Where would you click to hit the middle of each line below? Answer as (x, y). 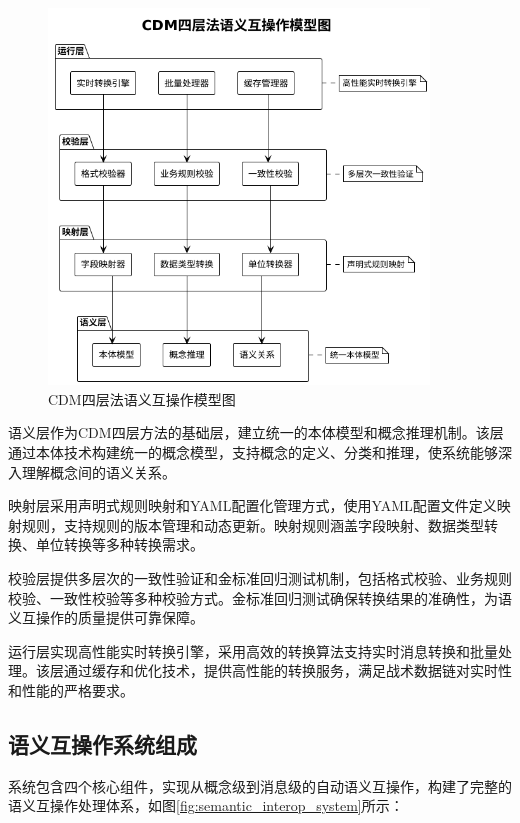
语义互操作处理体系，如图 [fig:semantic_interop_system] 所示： (206, 805)
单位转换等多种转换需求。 (119, 544)
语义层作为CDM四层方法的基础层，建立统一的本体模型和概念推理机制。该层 (256, 432)
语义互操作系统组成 (102, 743)
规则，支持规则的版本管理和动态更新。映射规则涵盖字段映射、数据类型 (252, 524)
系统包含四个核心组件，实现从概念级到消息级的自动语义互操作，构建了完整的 (260, 785)
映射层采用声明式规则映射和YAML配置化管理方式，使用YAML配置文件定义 (252, 505)
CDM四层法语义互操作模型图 (142, 398)
